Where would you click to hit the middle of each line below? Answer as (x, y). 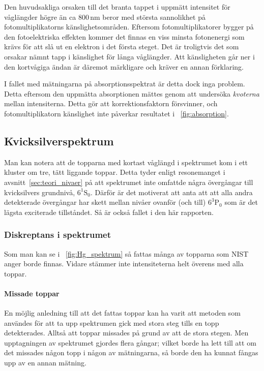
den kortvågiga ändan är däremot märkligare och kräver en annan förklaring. (124, 66)
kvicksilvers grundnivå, (40, 192)
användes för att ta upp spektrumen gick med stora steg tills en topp (112, 322)
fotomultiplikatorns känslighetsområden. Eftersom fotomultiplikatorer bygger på (129, 27)
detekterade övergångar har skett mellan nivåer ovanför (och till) (105, 202)
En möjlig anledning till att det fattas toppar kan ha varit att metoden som (122, 313)
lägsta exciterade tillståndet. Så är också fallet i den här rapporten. (109, 212)
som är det (241, 202)
